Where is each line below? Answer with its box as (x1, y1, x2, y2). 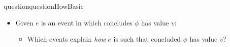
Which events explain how (27, 34, 106, 44)
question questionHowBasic (4, 1, 84, 11)
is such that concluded (113, 34, 181, 44)
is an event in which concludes (41, 17, 132, 27)
